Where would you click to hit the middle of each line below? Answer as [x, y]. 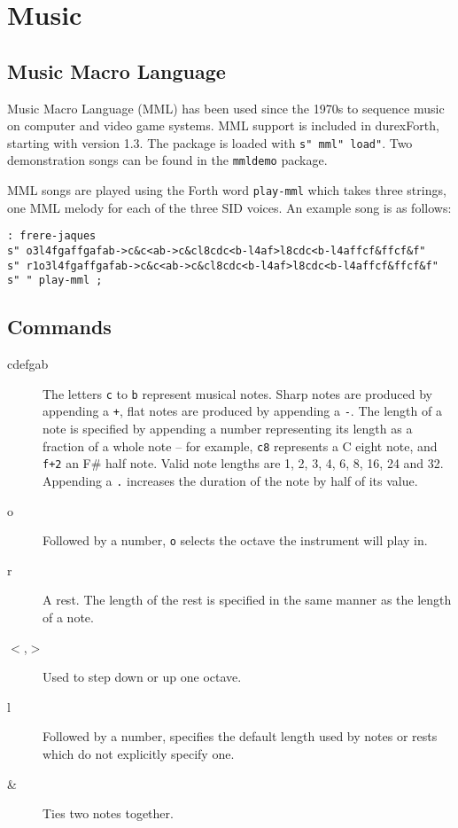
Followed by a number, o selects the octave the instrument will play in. [235, 540]
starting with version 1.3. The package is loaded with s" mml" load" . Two [210, 142]
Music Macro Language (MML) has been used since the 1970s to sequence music [226, 108]
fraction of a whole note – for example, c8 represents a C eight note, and [240, 445]
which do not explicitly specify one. [139, 754]
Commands [59, 327]
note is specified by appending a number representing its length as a [228, 429]
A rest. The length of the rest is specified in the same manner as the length [247, 600]
